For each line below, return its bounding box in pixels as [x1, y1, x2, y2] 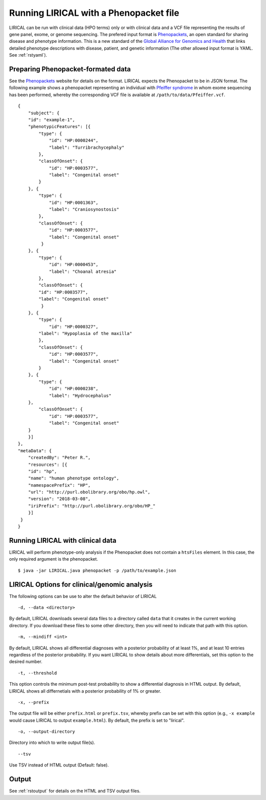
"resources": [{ [28, 462, 67, 467]
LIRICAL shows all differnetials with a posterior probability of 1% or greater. [9, 688, 162, 694]
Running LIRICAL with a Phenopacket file [9, 7, 179, 18]
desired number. [9, 659, 43, 665]
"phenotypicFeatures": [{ [28, 124, 91, 130]
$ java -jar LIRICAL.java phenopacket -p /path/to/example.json [18, 567, 177, 573]
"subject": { [28, 110, 60, 116]
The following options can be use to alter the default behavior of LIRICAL [9, 593, 157, 599]
